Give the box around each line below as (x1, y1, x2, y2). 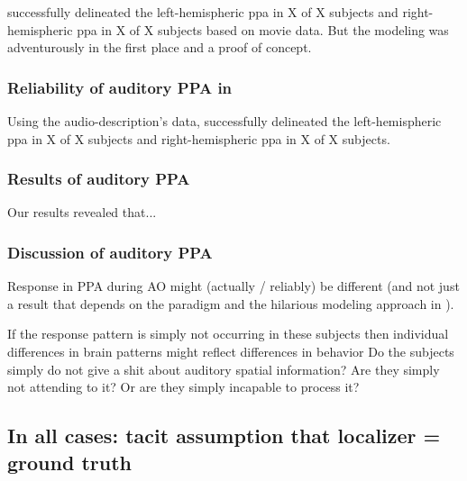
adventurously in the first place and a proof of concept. (7, 38, 312, 57)
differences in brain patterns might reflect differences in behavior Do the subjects (7, 342, 454, 360)
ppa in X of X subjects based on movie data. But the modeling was (77, 20, 449, 39)
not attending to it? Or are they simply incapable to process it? (7, 377, 360, 396)
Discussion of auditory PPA (7, 240, 213, 263)
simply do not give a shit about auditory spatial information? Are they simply (7, 359, 440, 378)
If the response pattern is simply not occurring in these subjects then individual (7, 324, 449, 343)
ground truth (7, 448, 132, 476)
